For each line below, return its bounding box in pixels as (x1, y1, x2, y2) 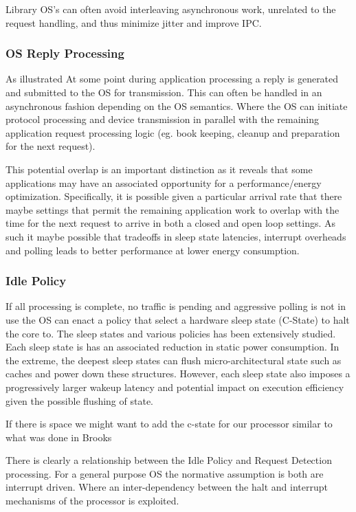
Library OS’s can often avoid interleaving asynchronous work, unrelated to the (5, 2, 336, 16)
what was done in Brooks (5, 430, 112, 444)
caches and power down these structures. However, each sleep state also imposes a (5, 366, 351, 381)
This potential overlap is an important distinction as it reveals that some (5, 162, 313, 176)
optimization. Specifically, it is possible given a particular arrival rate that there (5, 189, 342, 203)
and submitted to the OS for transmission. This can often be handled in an (5, 85, 322, 99)
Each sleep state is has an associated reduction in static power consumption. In (5, 340, 340, 354)
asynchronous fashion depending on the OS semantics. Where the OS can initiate (5, 98, 348, 113)
